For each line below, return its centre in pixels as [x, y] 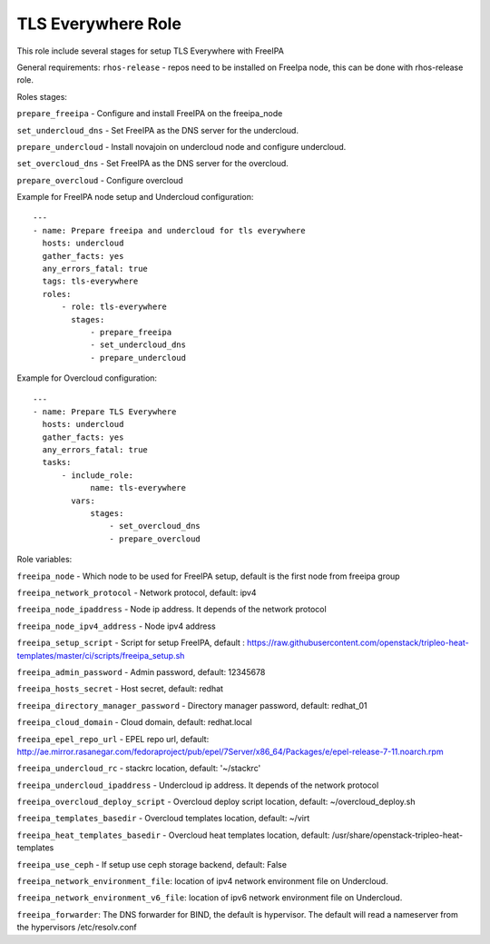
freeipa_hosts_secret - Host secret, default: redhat [120, 689]
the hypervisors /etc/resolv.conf [77, 928]
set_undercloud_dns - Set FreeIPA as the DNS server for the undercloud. [158, 130]
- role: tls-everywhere [114, 307]
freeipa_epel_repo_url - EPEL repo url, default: [113, 739]
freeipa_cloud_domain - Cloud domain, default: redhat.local [135, 722]
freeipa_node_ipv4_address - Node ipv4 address [117, 626]
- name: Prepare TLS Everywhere [105, 412]
